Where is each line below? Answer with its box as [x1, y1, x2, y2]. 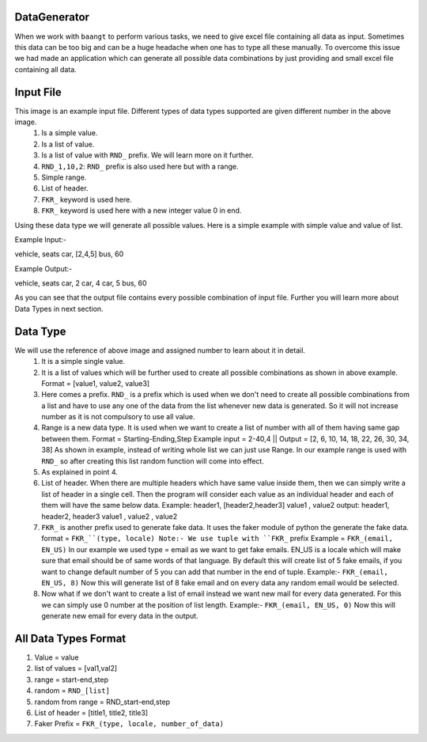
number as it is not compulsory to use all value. [41, 412, 195, 422]
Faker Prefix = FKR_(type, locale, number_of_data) [34, 719, 225, 729]
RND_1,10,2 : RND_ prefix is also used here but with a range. [41, 161, 239, 171]
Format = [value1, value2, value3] [41, 378, 150, 388]
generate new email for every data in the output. [41, 611, 198, 621]
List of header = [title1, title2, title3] [34, 708, 149, 717]
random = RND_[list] [34, 686, 111, 695]
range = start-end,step [34, 675, 109, 684]
